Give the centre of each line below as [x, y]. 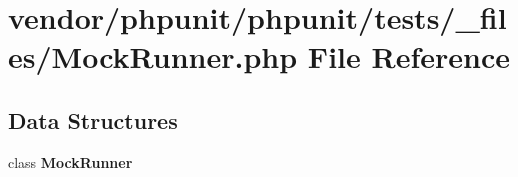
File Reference [408, 56]
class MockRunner [70, 161]
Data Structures [93, 119]
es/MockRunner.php [153, 56]
